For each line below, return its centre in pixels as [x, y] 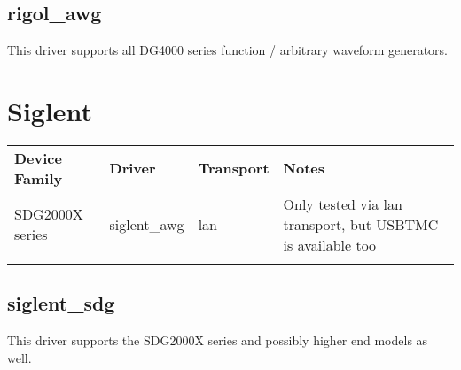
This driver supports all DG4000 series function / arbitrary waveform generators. [227, 50]
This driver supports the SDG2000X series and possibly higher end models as [218, 340]
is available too [330, 244]
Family [39, 178]
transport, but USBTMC [361, 224]
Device [38, 158]
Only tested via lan [343, 204]
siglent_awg [147, 224]
